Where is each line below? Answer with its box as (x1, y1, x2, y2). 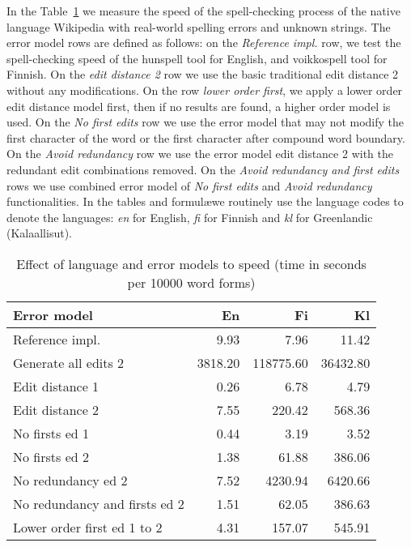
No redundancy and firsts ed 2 (13, 494, 184, 513)
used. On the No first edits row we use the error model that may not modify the (6, 113, 405, 130)
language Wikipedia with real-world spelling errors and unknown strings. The (6, 18, 391, 35)
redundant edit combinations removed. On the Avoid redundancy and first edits (6, 160, 400, 177)
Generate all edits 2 (13, 353, 125, 372)
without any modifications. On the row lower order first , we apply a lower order (6, 81, 403, 98)
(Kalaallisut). (6, 224, 72, 241)
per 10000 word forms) (127, 272, 256, 292)
